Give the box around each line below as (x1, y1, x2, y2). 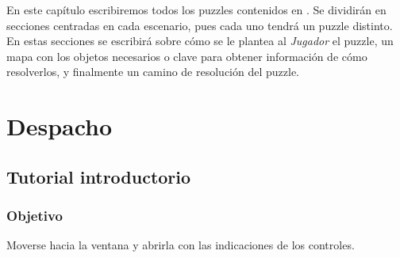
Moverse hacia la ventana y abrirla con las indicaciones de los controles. (6, 237, 355, 253)
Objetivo (6, 206, 63, 226)
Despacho (6, 110, 113, 142)
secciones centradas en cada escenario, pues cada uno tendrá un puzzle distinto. (6, 17, 393, 33)
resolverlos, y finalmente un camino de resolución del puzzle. (6, 63, 299, 80)
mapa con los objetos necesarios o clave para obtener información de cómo (6, 47, 367, 64)
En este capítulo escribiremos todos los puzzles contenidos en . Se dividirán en (6, 2, 387, 17)
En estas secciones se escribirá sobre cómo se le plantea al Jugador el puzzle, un (6, 32, 394, 49)
